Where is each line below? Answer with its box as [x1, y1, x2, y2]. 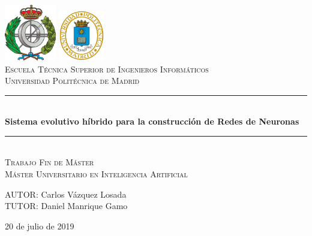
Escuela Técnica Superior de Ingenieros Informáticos [5, 62, 209, 75]
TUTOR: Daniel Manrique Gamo [5, 199, 128, 212]
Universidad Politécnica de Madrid [5, 74, 140, 87]
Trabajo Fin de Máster [5, 156, 94, 168]
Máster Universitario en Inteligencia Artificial [5, 168, 188, 180]
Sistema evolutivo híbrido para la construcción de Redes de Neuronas [5, 115, 299, 128]
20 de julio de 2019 [5, 219, 74, 232]
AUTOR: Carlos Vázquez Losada [5, 187, 127, 200]
